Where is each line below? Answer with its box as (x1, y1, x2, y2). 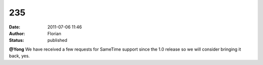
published (47, 38, 68, 43)
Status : (9, 38, 24, 43)
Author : (9, 30, 25, 36)
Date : (9, 24, 20, 30)
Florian (47, 30, 61, 36)
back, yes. (9, 53, 30, 59)
